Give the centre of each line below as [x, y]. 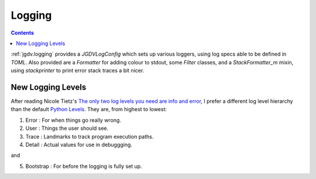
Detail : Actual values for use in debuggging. [79, 144]
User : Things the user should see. [67, 128]
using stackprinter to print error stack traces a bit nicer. [78, 71]
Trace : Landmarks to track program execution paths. [90, 136]
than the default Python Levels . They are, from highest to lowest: [89, 109]
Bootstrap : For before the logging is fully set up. [84, 166]
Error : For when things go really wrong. [73, 120]
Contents [23, 33]
